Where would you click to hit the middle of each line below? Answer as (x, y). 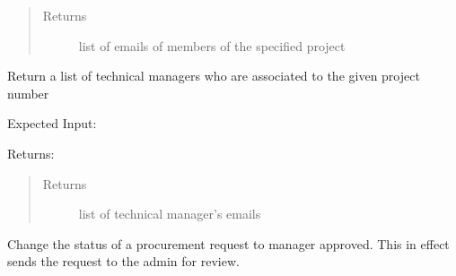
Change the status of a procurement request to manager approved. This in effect (228, 243)
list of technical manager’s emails (170, 214)
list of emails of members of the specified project (212, 45)
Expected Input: (52, 123)
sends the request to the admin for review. (123, 261)
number (28, 93)
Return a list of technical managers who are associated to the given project (214, 76)
